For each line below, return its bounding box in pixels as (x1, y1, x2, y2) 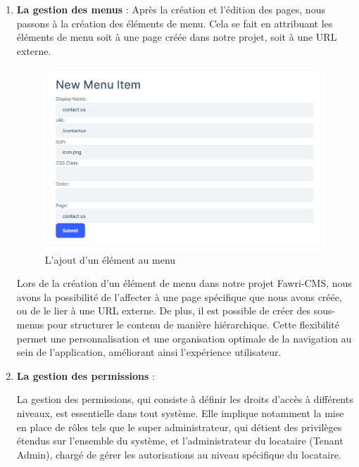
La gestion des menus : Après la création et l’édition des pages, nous (16, 2, 325, 16)
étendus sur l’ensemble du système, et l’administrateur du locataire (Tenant (16, 433, 344, 448)
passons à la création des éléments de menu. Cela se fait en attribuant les (16, 15, 333, 30)
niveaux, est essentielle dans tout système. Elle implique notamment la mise (16, 406, 344, 421)
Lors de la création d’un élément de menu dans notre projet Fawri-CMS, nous (16, 276, 352, 290)
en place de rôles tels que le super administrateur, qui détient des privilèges (16, 419, 342, 434)
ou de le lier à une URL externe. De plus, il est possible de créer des (16, 303, 310, 318)
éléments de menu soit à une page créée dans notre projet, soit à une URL (16, 30, 337, 44)
